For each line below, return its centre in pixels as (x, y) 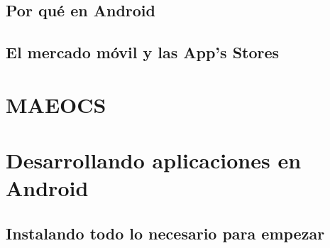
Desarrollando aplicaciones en (154, 160)
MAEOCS (56, 104)
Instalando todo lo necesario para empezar (165, 233)
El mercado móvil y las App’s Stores (143, 52)
